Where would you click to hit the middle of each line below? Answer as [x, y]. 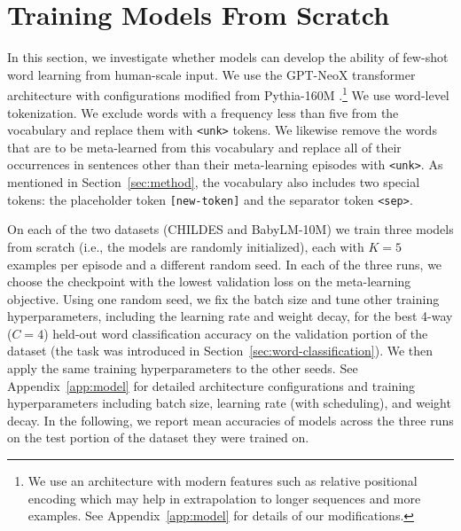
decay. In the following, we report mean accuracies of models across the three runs [230, 420]
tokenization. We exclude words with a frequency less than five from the [203, 112]
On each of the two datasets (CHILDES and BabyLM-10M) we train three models [230, 229]
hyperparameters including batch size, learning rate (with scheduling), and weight [229, 403]
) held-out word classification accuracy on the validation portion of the [236, 333]
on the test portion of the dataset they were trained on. [158, 437]
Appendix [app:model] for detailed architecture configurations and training [211, 385]
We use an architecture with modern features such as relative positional [223, 481]
